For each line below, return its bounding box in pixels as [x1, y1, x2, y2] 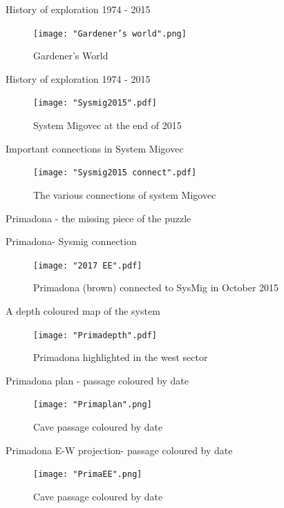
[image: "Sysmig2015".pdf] [33, 98, 157, 108]
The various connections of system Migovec [33, 187, 216, 202]
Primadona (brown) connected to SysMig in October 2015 [33, 280, 279, 295]
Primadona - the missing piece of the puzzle [6, 211, 191, 225]
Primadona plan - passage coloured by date [6, 373, 189, 387]
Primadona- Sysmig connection [6, 234, 137, 248]
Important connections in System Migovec [6, 141, 184, 155]
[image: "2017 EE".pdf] [33, 260, 142, 271]
